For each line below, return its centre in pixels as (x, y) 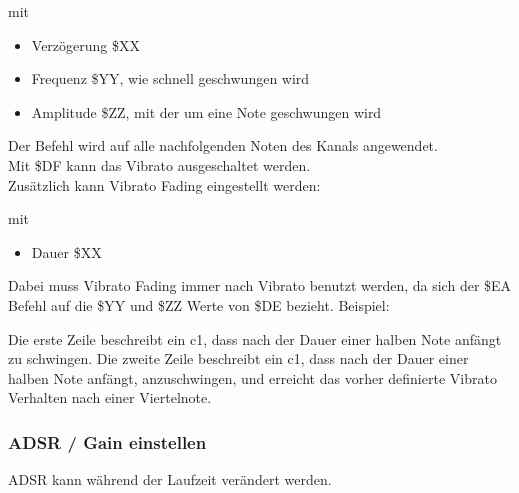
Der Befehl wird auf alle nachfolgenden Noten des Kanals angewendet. (223, 145)
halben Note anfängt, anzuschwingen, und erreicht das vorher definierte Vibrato (252, 377)
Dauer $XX (66, 251)
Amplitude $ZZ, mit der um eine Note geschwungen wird (206, 111)
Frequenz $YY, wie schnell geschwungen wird (170, 78)
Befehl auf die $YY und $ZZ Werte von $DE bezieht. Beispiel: (199, 304)
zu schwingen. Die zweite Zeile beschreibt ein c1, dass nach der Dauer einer (238, 358)
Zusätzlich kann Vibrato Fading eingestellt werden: (164, 184)
